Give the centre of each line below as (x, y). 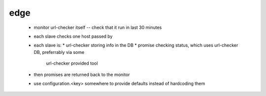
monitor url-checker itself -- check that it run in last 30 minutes (98, 27)
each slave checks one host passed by (73, 36)
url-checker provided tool (72, 63)
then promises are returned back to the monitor (82, 74)
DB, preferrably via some (59, 52)
